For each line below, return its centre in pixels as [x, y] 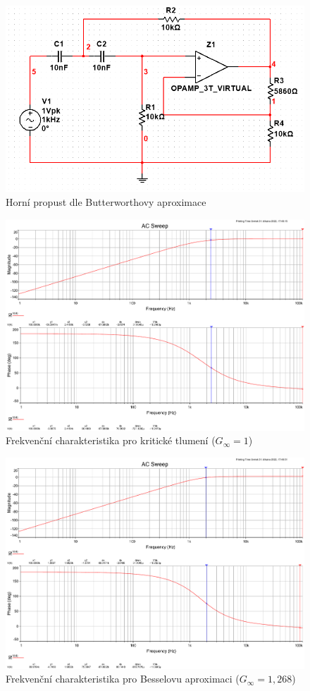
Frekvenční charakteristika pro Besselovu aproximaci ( [123, 679]
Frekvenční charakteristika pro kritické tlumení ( [111, 440]
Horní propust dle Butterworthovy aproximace [106, 201]
